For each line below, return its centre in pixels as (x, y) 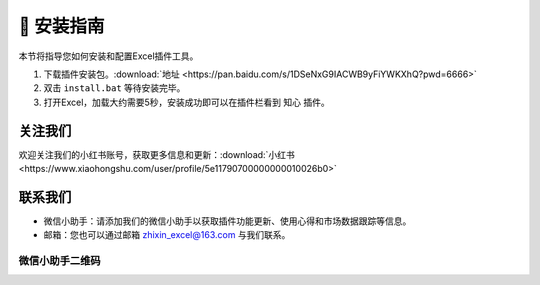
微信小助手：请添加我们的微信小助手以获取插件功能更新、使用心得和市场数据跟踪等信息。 (227, 221)
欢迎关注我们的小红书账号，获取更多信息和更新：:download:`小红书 (156, 154)
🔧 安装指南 (61, 26)
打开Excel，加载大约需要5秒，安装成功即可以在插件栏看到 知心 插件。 (186, 102)
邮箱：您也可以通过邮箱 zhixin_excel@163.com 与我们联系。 (167, 235)
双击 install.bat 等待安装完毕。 (114, 88)
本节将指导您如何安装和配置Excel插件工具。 (108, 56)
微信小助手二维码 (59, 261)
